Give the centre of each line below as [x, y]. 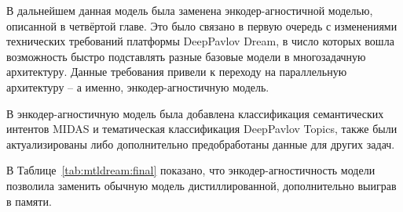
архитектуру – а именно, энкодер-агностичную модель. [138, 86]
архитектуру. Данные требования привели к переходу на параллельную [177, 72]
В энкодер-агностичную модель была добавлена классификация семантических [195, 113]
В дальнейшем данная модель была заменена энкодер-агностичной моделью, [190, 10]
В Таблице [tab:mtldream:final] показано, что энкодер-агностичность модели [191, 170]
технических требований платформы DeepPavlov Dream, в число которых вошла [200, 41]
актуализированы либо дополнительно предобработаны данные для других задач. [201, 144]
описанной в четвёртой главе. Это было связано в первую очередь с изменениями [202, 25]
